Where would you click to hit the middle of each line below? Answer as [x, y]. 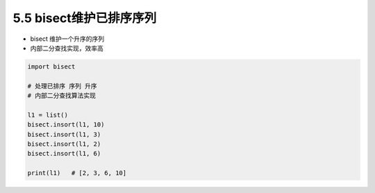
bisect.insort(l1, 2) [64, 144]
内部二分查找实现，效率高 [67, 48]
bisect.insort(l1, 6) [64, 154]
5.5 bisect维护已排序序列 [85, 18]
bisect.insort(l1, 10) [66, 125]
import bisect [51, 66]
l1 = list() [48, 115]
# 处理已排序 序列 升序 [62, 86]
